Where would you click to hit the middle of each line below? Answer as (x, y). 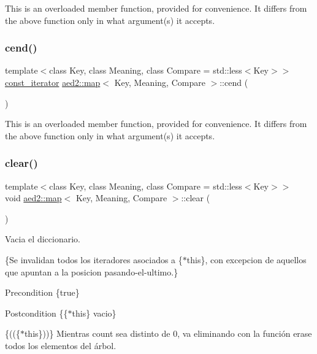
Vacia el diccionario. (43, 239)
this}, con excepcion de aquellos (246, 259)
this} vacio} (94, 313)
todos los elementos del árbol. (61, 345)
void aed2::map (33, 198)
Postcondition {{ (36, 313)
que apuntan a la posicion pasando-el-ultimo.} (92, 271)
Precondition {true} (42, 292)
